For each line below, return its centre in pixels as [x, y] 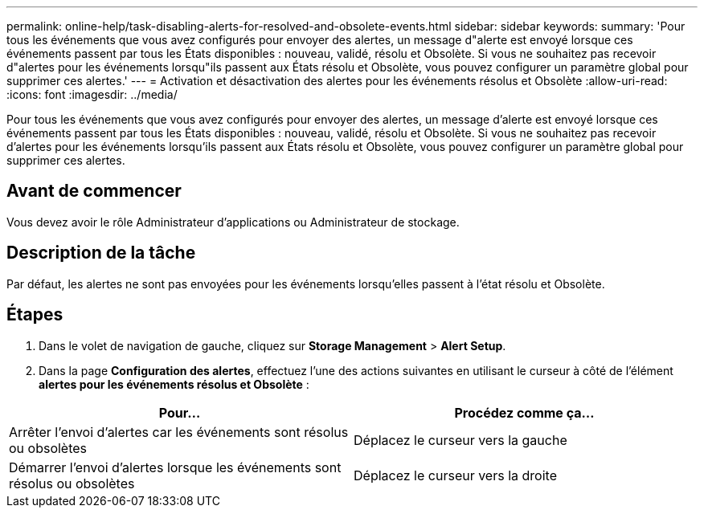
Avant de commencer [94, 191]
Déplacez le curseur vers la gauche [460, 440]
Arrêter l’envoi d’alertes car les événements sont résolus [179, 432]
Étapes [35, 315]
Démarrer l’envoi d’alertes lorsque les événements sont [175, 467]
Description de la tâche [101, 253]
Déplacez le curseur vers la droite [455, 475]
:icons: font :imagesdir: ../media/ [92, 94]
